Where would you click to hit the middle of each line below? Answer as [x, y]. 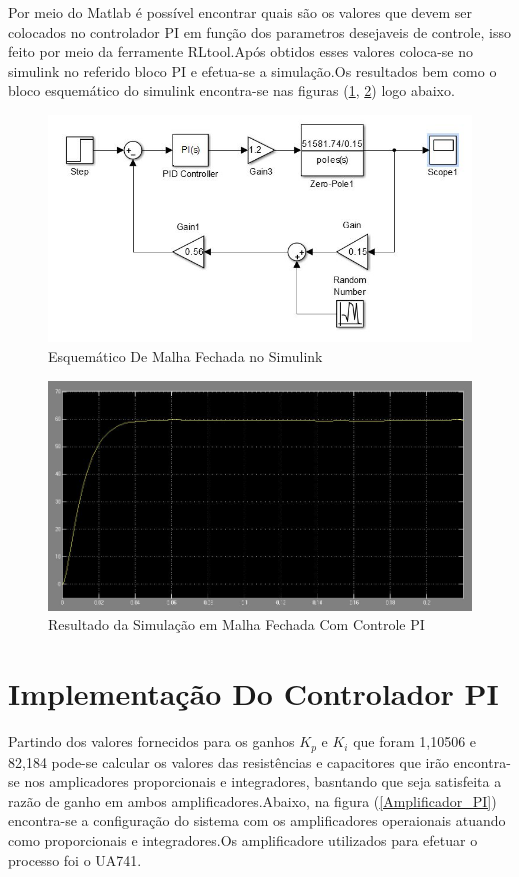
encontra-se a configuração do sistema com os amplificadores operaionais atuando [257, 820]
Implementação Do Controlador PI [253, 693]
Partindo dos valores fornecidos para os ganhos [151, 741]
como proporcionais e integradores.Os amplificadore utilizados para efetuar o [243, 840]
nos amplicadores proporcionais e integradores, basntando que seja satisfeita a [263, 781]
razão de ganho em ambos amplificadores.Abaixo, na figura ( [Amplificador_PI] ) [252, 800]
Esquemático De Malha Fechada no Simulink [185, 355]
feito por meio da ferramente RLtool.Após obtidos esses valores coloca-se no [240, 51]
